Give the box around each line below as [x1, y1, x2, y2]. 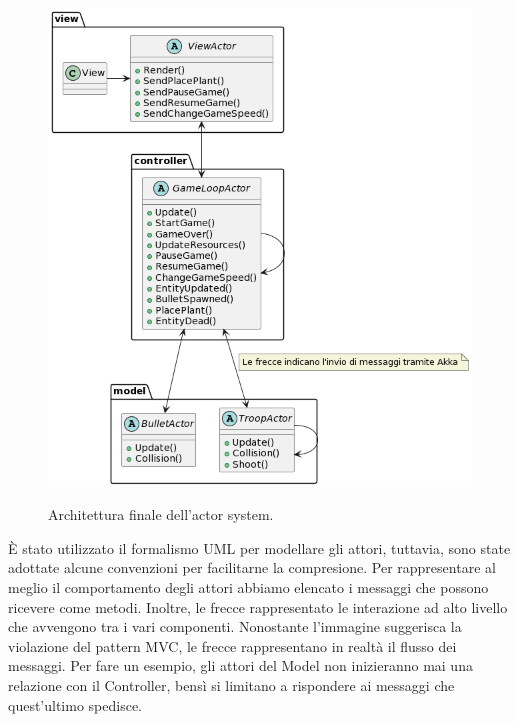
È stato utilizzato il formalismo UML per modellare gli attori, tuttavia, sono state [8, 537, 511, 558]
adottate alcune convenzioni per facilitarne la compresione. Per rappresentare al [8, 557, 496, 578]
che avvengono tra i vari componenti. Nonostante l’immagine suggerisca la [8, 616, 462, 637]
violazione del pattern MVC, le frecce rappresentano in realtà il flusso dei [8, 635, 457, 656]
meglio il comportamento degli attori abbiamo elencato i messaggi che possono [8, 577, 489, 598]
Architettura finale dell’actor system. [48, 504, 274, 525]
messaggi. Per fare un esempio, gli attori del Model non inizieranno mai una [8, 655, 473, 676]
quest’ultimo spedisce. [8, 694, 143, 715]
